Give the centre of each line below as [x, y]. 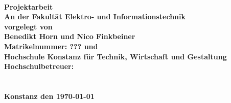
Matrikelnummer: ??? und [51, 46]
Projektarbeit [29, 6]
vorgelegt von [28, 26]
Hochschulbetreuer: [39, 66]
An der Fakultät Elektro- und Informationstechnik [95, 16]
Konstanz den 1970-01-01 [49, 96]
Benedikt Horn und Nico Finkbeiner [70, 36]
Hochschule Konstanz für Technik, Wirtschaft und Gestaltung [115, 56]
